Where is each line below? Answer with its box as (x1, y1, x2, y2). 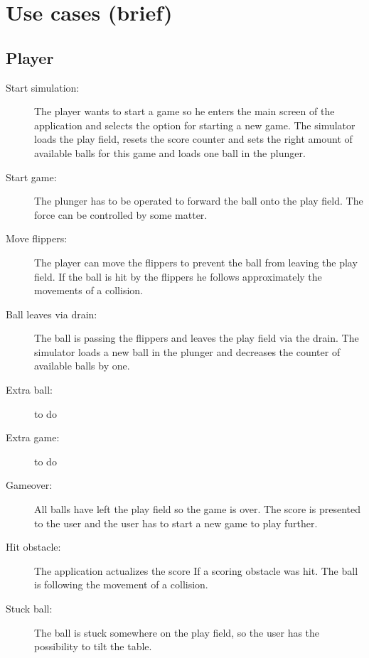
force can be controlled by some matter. (34, 207, 208, 222)
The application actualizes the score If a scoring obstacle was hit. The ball (34, 563, 358, 578)
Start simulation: (6, 80, 80, 95)
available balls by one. (34, 358, 130, 373)
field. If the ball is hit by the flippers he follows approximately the (34, 269, 322, 284)
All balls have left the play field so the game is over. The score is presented (34, 502, 361, 517)
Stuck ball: (6, 601, 53, 616)
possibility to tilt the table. (34, 639, 152, 654)
